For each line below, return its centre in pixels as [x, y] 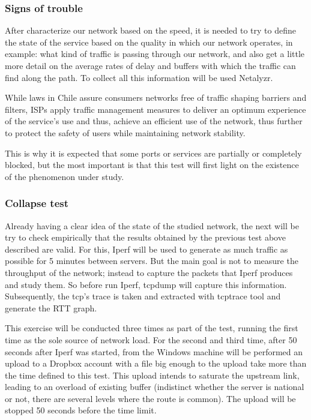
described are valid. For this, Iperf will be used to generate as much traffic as [146, 249]
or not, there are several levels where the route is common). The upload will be [150, 398]
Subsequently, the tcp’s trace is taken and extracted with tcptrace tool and [143, 296]
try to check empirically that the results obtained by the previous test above [145, 237]
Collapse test [37, 203]
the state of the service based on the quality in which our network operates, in [149, 42]
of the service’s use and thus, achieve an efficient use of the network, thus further [154, 121]
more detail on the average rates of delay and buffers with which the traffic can [150, 65]
